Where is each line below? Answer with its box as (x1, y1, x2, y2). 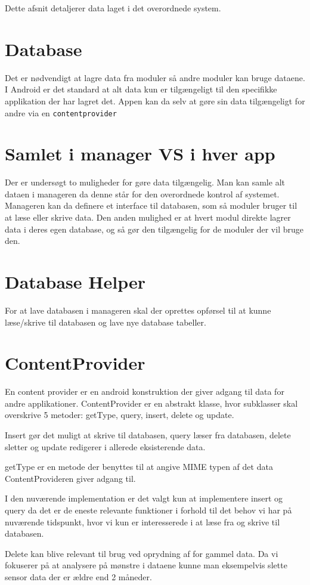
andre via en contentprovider (5, 106, 117, 119)
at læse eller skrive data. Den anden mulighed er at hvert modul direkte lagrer (5, 211, 291, 224)
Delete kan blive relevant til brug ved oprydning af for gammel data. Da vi (5, 547, 278, 559)
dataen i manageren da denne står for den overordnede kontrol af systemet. (5, 187, 280, 200)
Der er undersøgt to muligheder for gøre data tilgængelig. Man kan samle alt (5, 176, 285, 188)
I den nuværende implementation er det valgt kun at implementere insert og (5, 492, 283, 504)
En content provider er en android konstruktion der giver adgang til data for (5, 385, 284, 398)
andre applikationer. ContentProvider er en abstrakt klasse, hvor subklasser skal (5, 397, 298, 409)
